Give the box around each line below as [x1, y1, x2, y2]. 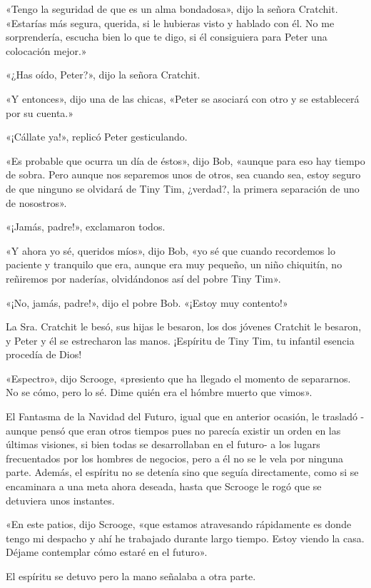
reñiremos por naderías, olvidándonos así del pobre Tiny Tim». [6, 270, 281, 285]
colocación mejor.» [6, 43, 87, 58]
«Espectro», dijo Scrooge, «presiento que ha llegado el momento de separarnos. [6, 370, 351, 385]
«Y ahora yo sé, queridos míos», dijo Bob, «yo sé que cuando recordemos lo [6, 243, 335, 258]
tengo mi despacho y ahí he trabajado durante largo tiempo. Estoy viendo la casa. [6, 530, 365, 545]
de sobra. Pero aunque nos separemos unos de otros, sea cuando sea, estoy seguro [6, 167, 361, 182]
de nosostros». [6, 195, 67, 210]
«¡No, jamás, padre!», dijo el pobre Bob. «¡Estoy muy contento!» [6, 295, 288, 310]
